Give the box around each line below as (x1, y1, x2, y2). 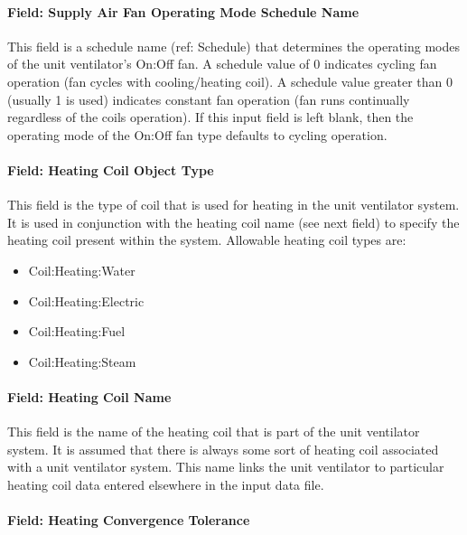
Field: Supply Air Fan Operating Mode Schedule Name (7, 2, 360, 21)
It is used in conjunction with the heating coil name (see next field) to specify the (7, 212, 460, 231)
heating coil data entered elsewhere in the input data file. (7, 474, 324, 493)
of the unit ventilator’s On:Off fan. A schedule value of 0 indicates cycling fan (7, 54, 437, 73)
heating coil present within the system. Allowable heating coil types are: (7, 230, 406, 249)
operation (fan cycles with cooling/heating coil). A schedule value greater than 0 (7, 71, 453, 90)
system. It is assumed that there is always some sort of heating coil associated (7, 439, 439, 458)
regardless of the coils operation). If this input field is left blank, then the (7, 108, 414, 127)
